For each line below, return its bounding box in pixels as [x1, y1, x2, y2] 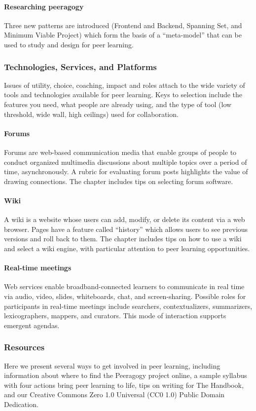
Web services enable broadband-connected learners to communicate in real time [4, 281, 245, 292]
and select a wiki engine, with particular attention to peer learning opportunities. [4, 243, 250, 253]
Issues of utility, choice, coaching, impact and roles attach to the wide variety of [4, 79, 245, 90]
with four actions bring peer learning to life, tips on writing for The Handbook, [4, 379, 244, 390]
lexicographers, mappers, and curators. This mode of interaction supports [4, 310, 226, 321]
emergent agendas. [4, 320, 60, 330]
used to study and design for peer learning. [4, 39, 134, 49]
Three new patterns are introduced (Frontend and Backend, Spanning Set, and [4, 20, 242, 30]
